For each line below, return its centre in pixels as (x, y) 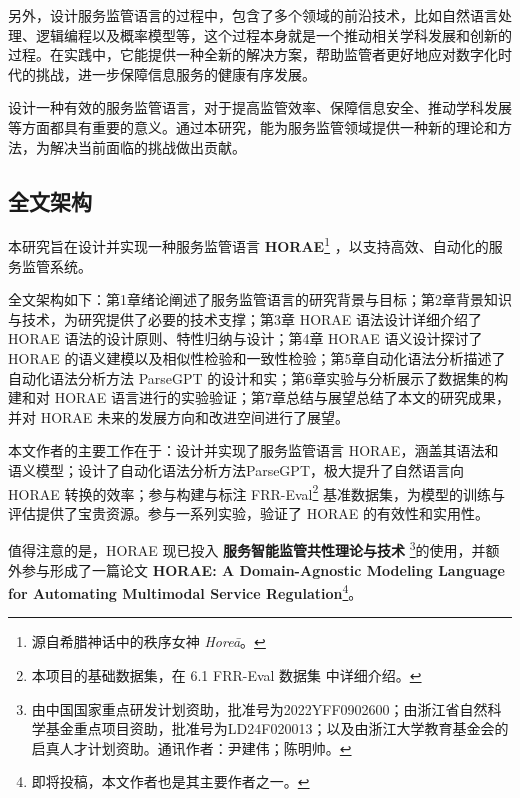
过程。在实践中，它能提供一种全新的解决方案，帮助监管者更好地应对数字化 (253, 54)
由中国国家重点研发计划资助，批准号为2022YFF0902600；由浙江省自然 (259, 708)
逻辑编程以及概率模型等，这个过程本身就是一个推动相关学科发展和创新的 (273, 34)
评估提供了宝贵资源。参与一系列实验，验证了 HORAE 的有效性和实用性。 (249, 512)
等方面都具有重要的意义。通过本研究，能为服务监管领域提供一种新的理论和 (253, 126)
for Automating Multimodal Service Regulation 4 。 (185, 591)
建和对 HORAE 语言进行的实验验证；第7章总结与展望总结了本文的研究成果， (259, 397)
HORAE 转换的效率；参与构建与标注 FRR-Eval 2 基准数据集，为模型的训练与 (257, 492)
